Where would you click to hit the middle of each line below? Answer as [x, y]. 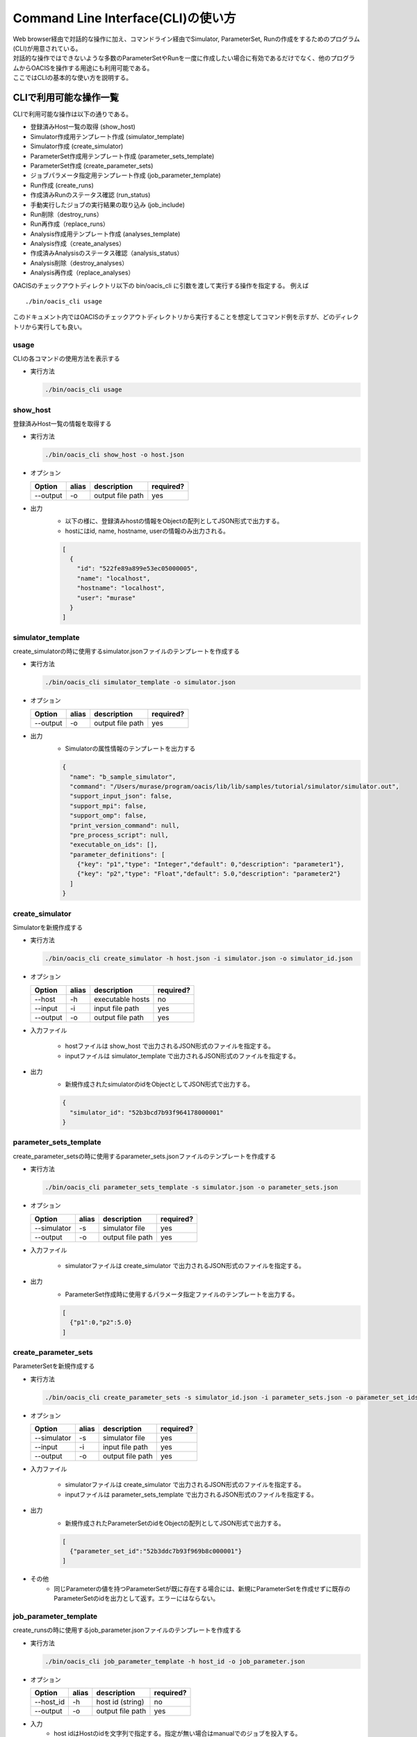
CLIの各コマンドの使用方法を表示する [66, 359]
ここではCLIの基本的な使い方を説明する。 [72, 78]
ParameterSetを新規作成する [54, 1366]
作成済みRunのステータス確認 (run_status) [90, 195]
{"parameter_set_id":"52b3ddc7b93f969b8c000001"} [156, 1551]
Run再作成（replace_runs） [69, 224]
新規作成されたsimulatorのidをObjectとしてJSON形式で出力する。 [159, 1085]
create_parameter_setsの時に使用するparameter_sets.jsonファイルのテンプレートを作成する [145, 1156]
